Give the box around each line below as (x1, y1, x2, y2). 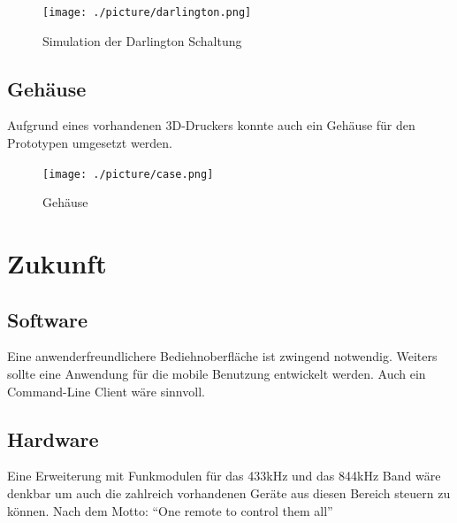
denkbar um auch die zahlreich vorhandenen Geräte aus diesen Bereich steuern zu (7, 484, 451, 503)
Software (7, 305, 88, 333)
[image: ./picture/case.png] (42, 167, 214, 181)
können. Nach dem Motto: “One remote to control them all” (7, 501, 333, 519)
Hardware (7, 425, 99, 452)
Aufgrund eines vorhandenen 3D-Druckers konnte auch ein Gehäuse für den (7, 116, 415, 135)
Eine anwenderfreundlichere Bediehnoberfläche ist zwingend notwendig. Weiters (7, 347, 438, 365)
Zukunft (7, 245, 107, 281)
